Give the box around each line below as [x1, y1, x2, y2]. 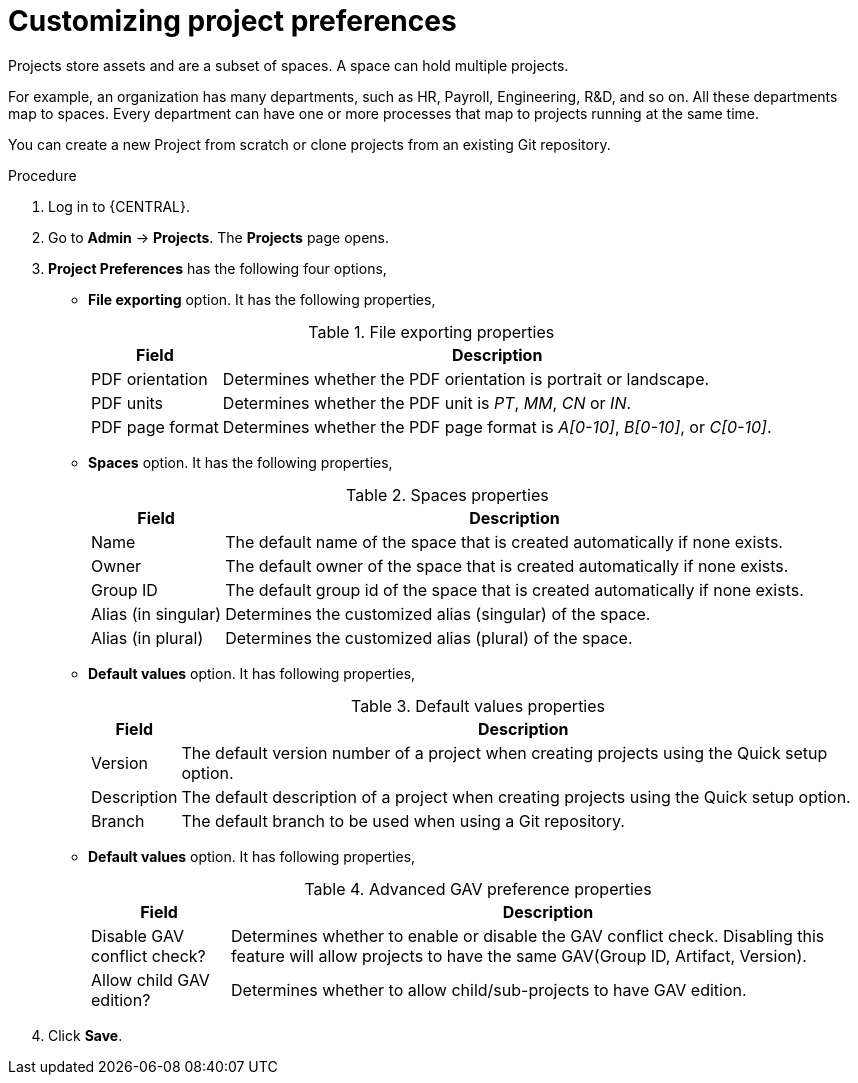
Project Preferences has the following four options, [48, 259, 387, 277]
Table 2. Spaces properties [346, 484, 549, 505]
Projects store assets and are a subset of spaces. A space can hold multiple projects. [8, 56, 569, 74]
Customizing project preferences [8, 4, 457, 38]
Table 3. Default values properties [350, 695, 606, 716]
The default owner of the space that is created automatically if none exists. [225, 555, 789, 576]
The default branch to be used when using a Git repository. [181, 810, 625, 831]
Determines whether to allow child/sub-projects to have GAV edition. [231, 979, 747, 1000]
